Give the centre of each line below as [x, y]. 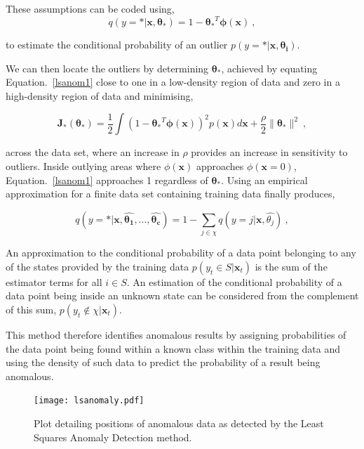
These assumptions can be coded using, [90, 8]
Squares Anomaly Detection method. [113, 437]
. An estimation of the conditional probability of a [234, 281]
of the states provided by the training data [97, 266]
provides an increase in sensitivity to [269, 152]
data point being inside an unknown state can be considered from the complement [182, 295]
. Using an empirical [264, 180]
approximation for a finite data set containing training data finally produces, [170, 194]
